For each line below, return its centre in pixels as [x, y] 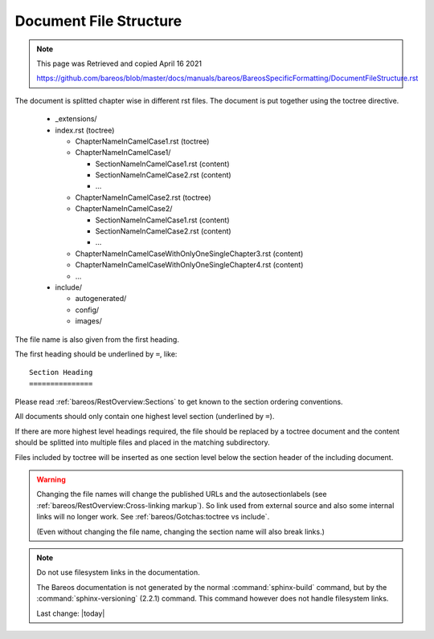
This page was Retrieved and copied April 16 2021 [119, 63]
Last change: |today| [71, 613]
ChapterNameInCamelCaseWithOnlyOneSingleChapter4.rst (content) [189, 265]
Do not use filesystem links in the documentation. [118, 572]
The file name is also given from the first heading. [97, 339]
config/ [87, 310]
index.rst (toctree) [85, 130]
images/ [88, 321]
